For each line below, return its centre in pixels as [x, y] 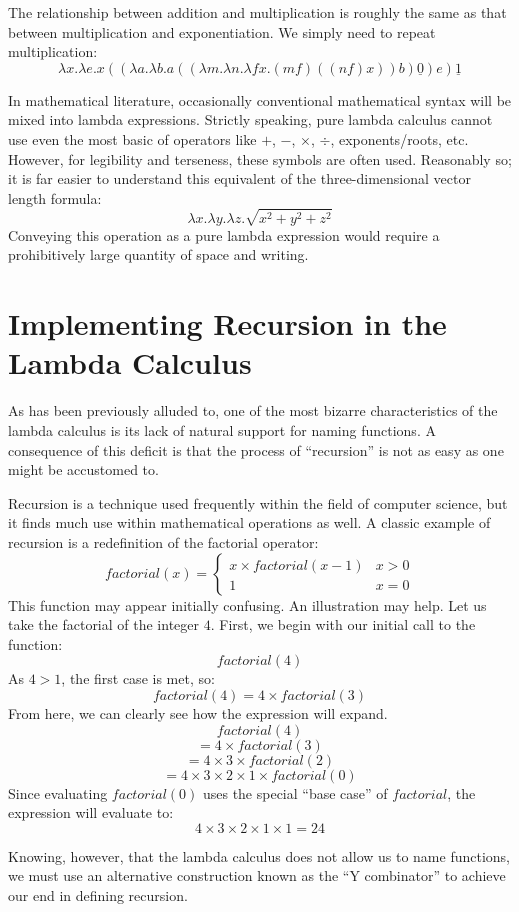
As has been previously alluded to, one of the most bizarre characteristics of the [253, 410]
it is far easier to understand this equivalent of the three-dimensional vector [239, 178]
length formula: [55, 197]
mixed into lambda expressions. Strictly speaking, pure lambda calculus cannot [250, 119]
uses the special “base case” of [295, 792]
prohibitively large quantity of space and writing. [158, 254]
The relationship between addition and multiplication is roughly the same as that [257, 12]
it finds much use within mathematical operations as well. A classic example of [249, 522]
